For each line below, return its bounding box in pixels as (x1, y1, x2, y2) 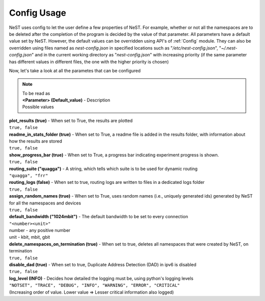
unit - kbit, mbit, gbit (9, 234, 50, 240)
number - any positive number (9, 227, 71, 233)
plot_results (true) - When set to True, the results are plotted (9, 118, 133, 124)
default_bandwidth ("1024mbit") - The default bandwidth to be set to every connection (9, 214, 188, 220)
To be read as (22, 90, 50, 96)
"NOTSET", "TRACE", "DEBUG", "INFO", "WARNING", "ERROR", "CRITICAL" (9, 282, 180, 288)
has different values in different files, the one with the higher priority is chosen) (9, 59, 169, 65)
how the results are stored (9, 138, 62, 144)
